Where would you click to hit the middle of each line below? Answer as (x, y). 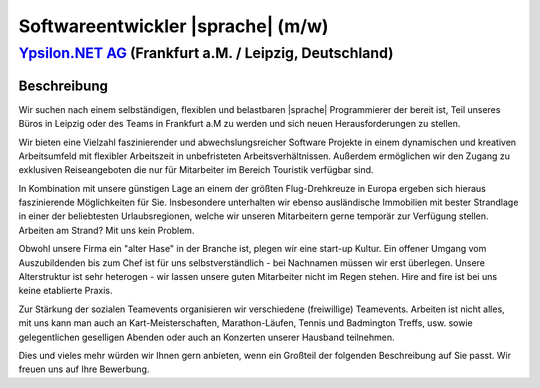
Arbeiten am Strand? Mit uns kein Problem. (106, 230)
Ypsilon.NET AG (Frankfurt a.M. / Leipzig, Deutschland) (206, 53)
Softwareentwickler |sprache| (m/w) (173, 26)
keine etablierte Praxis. (66, 291)
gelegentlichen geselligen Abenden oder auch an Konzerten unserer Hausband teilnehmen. (206, 337)
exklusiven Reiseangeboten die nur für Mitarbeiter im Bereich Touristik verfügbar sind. (196, 170)
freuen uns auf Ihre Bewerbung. (84, 369)
